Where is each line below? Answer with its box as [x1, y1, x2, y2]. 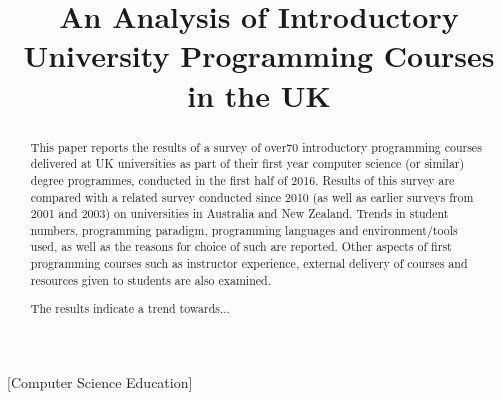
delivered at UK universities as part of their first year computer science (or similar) [30, 155, 465, 172]
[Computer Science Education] [7, 372, 193, 392]
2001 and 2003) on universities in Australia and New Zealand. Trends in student [30, 205, 449, 222]
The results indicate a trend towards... [30, 300, 230, 317]
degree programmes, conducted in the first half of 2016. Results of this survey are [30, 171, 455, 188]
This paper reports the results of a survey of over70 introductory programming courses [30, 138, 482, 155]
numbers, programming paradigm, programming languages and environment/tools [30, 221, 458, 238]
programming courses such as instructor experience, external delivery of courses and [30, 255, 468, 272]
